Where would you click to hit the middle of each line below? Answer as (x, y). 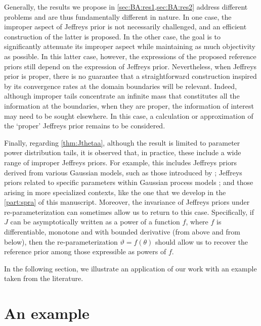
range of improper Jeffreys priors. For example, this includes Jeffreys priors (120, 162)
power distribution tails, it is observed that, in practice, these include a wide (123, 152)
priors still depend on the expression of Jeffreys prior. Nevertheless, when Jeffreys (130, 66)
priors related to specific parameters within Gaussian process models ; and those (129, 182)
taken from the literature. (44, 278)
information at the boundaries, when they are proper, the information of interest (129, 105)
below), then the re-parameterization (61, 241)
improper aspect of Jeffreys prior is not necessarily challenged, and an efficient (125, 27)
